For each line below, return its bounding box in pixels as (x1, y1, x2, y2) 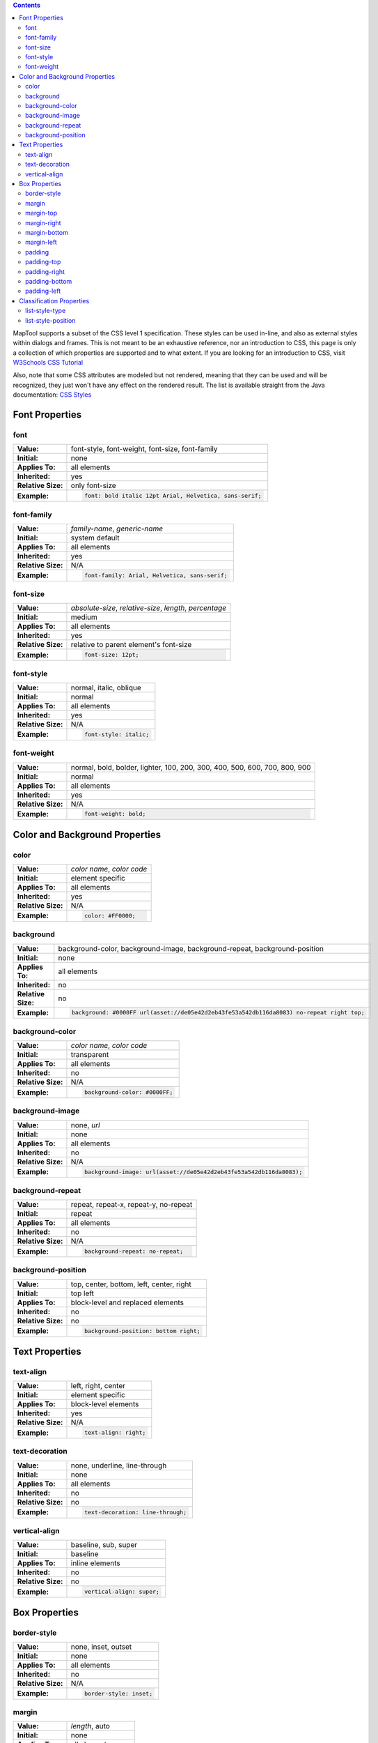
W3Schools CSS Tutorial (13, 358, 84, 367)
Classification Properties (19, 296, 90, 305)
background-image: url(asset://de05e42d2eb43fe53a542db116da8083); (84, 1168, 303, 1175)
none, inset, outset (70, 1642, 132, 1652)
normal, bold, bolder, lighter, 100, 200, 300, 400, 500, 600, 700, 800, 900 (70, 762, 311, 772)
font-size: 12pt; (84, 651, 139, 659)
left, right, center (70, 1381, 125, 1391)
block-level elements (70, 1399, 139, 1409)
